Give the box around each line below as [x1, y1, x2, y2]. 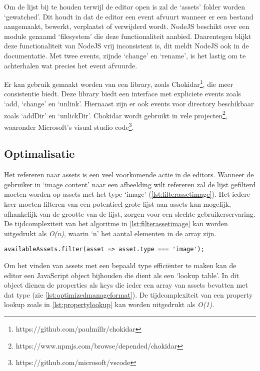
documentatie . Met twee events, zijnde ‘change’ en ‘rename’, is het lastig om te [4, 50, 246, 60]
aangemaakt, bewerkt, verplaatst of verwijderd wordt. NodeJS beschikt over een [4, 21, 249, 31]
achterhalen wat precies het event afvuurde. [4, 60, 137, 70]
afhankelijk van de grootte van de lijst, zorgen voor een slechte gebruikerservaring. [4, 208, 255, 219]
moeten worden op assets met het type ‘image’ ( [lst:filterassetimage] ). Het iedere [4, 189, 250, 199]
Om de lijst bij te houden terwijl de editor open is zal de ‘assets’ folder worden [4, 1, 245, 11]
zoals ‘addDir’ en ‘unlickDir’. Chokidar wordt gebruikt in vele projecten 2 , [4, 108, 227, 120]
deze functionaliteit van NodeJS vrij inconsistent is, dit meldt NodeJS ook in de [4, 40, 249, 51]
